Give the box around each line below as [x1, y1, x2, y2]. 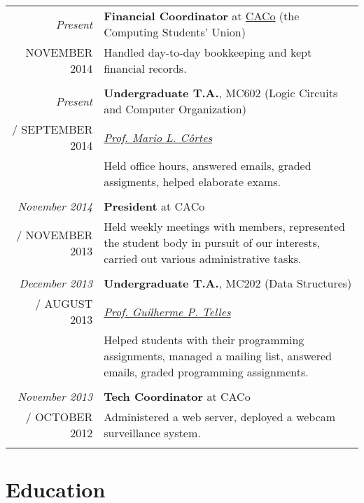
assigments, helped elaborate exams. [104, 173, 281, 190]
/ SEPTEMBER [12, 121, 93, 137]
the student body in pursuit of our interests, [104, 234, 321, 250]
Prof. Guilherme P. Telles [104, 303, 231, 320]
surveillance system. [104, 425, 201, 441]
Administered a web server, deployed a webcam [104, 409, 336, 425]
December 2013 [19, 275, 93, 291]
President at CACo [104, 198, 205, 214]
